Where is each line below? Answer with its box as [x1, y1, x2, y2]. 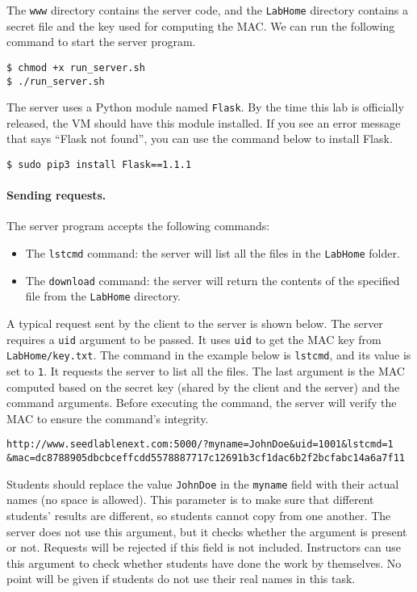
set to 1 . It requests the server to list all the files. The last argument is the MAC [6, 362, 405, 379]
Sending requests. [6, 187, 106, 204]
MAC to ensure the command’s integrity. [6, 409, 209, 426]
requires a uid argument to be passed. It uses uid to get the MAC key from [6, 330, 382, 347]
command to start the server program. [6, 33, 196, 50]
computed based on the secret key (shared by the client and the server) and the [6, 378, 400, 395]
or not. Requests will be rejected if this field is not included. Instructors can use [6, 539, 401, 556]
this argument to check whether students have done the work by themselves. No [6, 554, 402, 571]
